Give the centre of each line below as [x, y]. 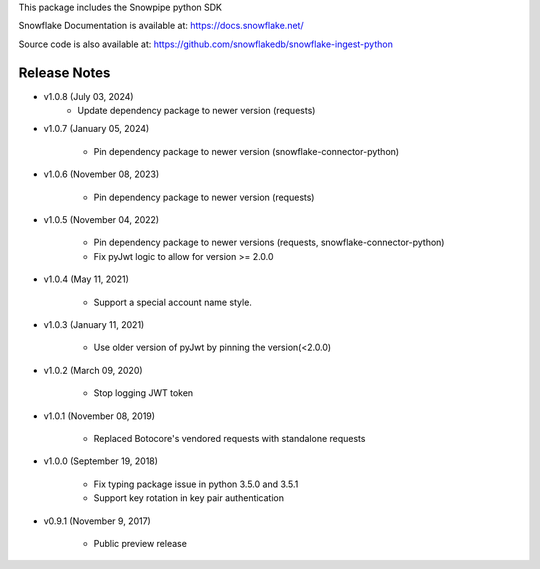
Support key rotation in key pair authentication [189, 498]
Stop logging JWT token [143, 393]
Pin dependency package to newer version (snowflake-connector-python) [246, 151]
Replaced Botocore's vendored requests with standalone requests [229, 438]
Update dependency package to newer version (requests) [196, 111]
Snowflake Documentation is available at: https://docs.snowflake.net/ [161, 26]
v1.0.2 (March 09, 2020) [93, 370]
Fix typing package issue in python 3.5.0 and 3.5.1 [196, 484]
